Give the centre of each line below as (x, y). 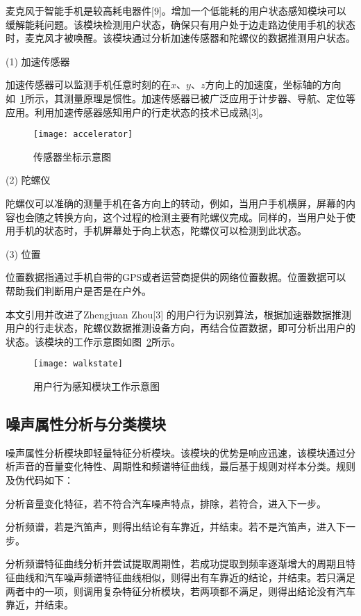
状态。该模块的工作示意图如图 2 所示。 (93, 341)
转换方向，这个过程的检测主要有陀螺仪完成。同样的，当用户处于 (200, 217)
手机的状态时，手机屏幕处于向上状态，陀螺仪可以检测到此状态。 (161, 230)
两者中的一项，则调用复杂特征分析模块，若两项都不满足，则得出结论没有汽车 (180, 591)
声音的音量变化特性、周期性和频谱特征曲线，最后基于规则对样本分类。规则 (185, 466)
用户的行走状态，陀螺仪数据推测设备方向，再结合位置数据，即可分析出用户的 (180, 328)
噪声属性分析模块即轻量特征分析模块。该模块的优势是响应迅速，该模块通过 (176, 452)
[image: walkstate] (78, 364)
